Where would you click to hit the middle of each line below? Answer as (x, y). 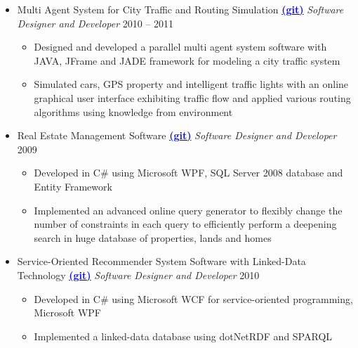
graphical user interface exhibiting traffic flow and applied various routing (192, 97)
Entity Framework (73, 186)
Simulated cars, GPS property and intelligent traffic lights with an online (191, 84)
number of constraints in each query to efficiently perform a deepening (185, 224)
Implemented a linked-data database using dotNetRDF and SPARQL (183, 336)
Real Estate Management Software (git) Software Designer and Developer (177, 135)
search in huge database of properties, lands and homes (153, 237)
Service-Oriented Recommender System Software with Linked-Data (161, 261)
